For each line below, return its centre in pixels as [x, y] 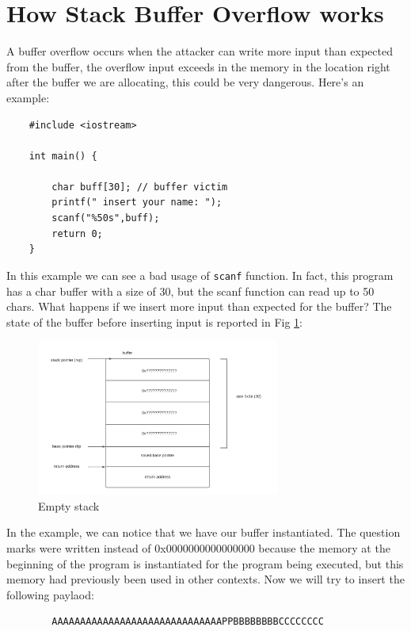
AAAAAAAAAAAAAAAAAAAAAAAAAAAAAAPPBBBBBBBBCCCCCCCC [188, 622]
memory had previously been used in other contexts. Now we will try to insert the [205, 579]
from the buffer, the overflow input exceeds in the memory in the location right [198, 66]
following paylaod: [50, 594]
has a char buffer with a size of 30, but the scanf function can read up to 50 [190, 291]
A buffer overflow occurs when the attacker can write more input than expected [200, 51]
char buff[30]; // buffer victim [140, 187]
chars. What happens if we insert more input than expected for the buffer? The [199, 306]
